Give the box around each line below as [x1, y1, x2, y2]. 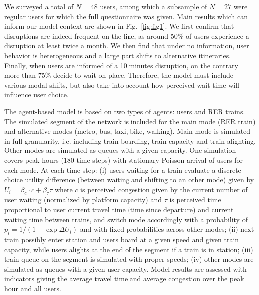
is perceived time [169, 194, 221, 205]
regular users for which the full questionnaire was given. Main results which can [4, 11, 248, 21]
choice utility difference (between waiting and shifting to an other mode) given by [4, 174, 254, 185]
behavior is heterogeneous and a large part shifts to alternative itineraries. [4, 50, 231, 60]
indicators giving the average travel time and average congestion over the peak [4, 273, 244, 284]
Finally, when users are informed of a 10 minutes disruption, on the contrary [4, 60, 238, 70]
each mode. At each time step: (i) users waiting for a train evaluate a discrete [4, 164, 241, 175]
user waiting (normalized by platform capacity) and [4, 194, 162, 205]
